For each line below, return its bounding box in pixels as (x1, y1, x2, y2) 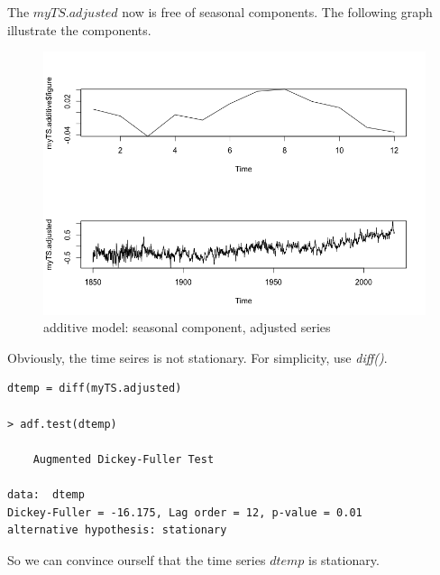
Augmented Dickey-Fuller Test (32, 452, 215, 466)
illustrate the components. (7, 20, 151, 39)
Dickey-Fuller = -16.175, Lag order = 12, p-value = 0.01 (7, 505, 362, 519)
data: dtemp (7, 488, 85, 502)
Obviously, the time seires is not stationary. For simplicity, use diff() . (7, 348, 388, 366)
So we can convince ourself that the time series (7, 550, 266, 569)
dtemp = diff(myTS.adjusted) (7, 382, 182, 395)
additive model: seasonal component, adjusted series (43, 318, 331, 337)
